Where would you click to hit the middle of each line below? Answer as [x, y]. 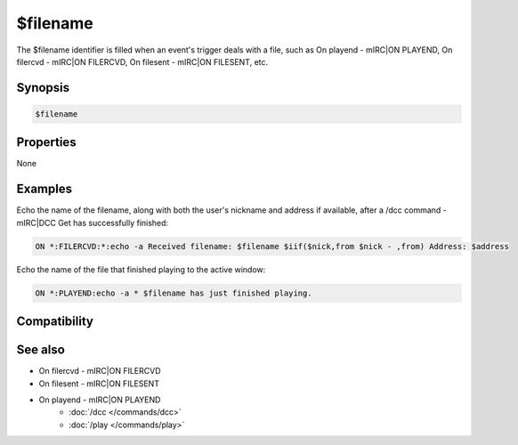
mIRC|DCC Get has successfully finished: [93, 222]
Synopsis [43, 88]
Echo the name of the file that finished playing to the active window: [141, 269]
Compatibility [55, 322]
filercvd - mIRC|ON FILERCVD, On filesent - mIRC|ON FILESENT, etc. [142, 61]
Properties [46, 142]
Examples [45, 189]
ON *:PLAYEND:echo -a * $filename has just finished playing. [174, 293]
